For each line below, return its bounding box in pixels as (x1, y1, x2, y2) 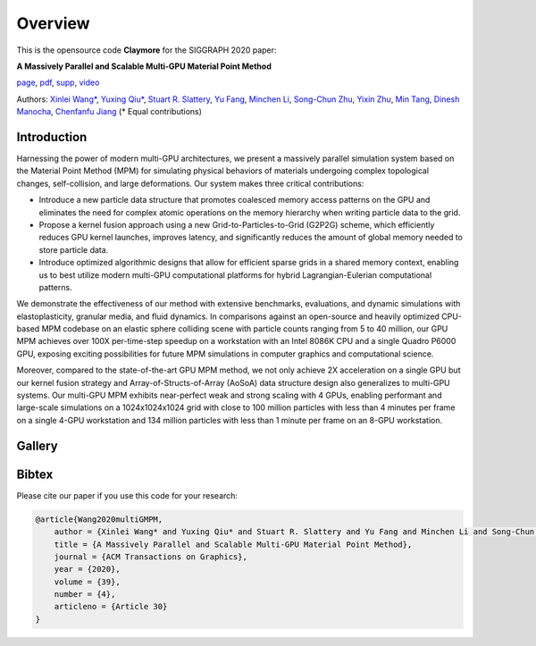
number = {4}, (54, 590, 116, 600)
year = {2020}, (54, 564, 121, 575)
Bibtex (16, 466, 54, 482)
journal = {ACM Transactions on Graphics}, (54, 551, 247, 562)
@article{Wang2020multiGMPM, (35, 514, 163, 524)
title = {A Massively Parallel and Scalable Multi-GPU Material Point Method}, (54, 539, 413, 550)
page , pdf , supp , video (16, 77, 100, 88)
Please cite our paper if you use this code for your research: (16, 490, 239, 500)
